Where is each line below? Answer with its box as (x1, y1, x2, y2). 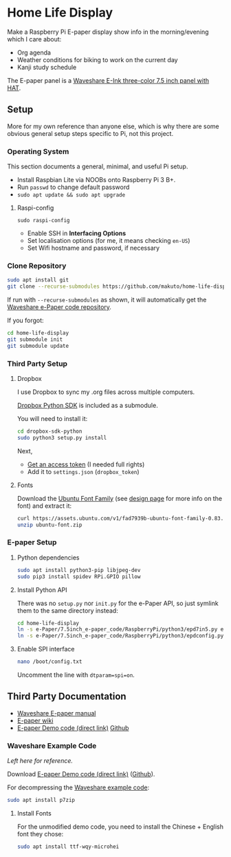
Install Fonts (16, 809, 52, 818)
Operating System (7, 146, 69, 156)
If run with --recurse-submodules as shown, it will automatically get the (7, 295, 207, 304)
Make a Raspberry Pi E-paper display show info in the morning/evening (7, 28, 209, 36)
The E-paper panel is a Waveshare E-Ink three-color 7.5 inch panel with (7, 76, 210, 84)
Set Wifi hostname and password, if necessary (27, 244, 160, 253)
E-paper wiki (16, 716, 54, 725)
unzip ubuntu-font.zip (16, 521, 82, 529)
